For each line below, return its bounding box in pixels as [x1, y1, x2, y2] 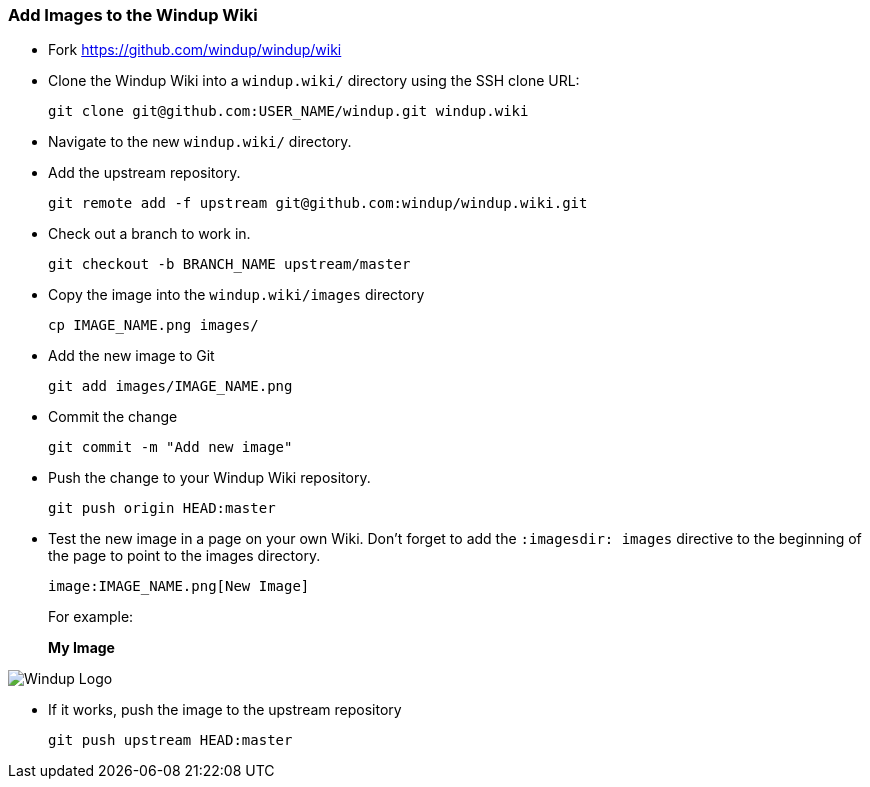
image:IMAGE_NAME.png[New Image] [48, 578, 310, 595]
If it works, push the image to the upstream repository [48, 701, 402, 719]
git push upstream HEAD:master [48, 732, 293, 749]
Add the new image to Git [48, 347, 215, 365]
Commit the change [48, 408, 178, 426]
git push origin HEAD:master [48, 500, 276, 517]
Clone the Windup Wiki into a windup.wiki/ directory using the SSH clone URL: [48, 72, 580, 90]
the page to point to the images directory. [48, 547, 321, 565]
